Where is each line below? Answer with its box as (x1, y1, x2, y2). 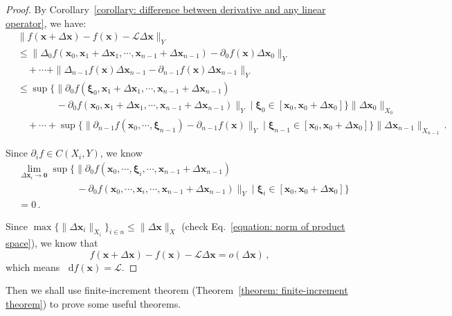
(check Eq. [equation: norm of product (181, 218, 345, 233)
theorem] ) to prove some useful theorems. (6, 296, 181, 310)
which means (6, 259, 60, 274)
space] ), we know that (6, 235, 98, 249)
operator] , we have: (6, 15, 87, 30)
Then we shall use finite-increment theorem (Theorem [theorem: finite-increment (6, 283, 348, 297)
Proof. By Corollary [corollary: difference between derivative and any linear (6, 2, 326, 16)
